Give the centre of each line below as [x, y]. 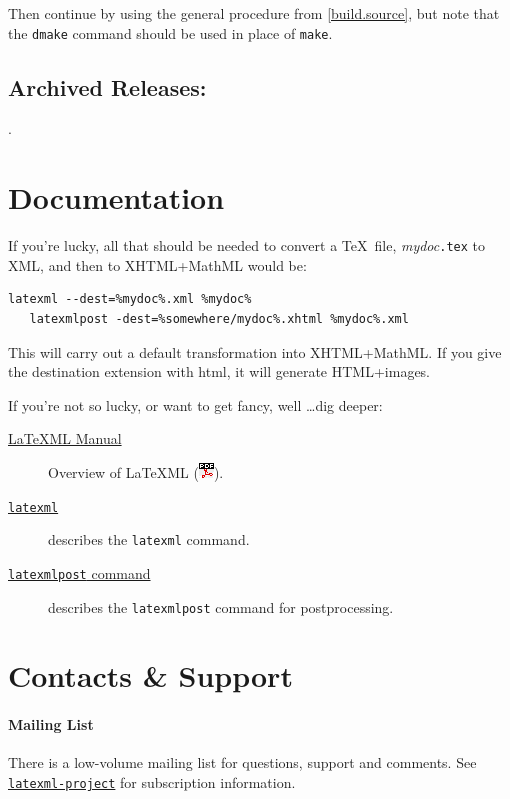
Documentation [116, 197]
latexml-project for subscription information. [152, 781]
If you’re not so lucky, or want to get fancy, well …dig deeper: [195, 404]
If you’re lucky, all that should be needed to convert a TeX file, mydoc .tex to [246, 245]
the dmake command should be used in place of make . [170, 32]
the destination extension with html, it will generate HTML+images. [219, 371]
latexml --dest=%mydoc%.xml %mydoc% [130, 299]
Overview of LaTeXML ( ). [136, 471]
